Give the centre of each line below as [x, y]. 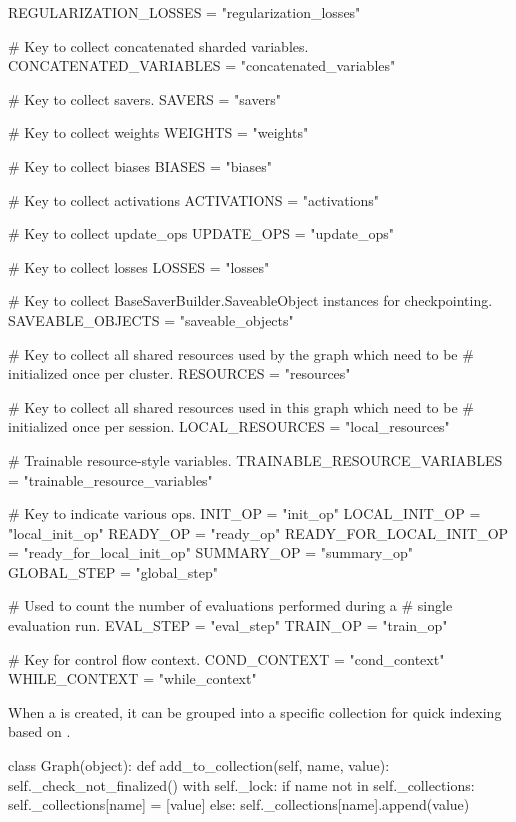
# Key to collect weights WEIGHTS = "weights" [158, 132]
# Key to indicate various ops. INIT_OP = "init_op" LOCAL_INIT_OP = [244, 513]
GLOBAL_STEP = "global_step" [113, 571]
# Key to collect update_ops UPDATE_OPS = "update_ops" [201, 233]
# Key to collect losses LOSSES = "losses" [139, 266]
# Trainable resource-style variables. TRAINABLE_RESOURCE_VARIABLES [255, 459]
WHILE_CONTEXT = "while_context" [132, 678]
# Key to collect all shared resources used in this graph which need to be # [241, 406]
